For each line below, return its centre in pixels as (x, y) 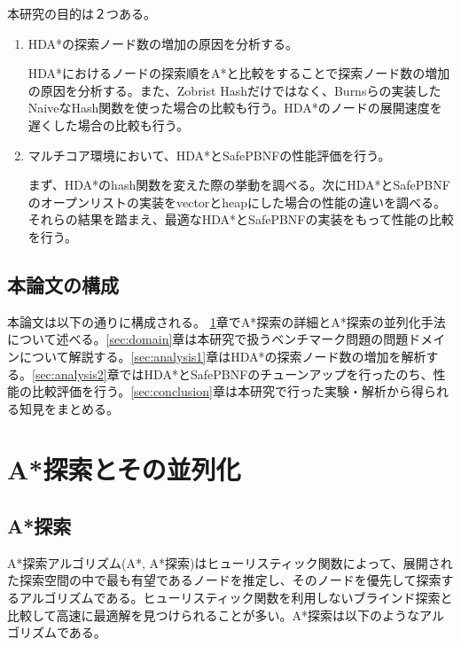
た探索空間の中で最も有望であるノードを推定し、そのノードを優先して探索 (224, 580)
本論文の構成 (63, 284)
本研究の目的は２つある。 (82, 13)
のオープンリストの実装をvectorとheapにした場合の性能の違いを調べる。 (237, 202)
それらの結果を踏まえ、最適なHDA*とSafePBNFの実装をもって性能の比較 (241, 219)
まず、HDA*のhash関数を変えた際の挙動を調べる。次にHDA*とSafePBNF (239, 185)
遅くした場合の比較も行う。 (108, 125)
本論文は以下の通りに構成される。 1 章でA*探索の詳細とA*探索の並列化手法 (227, 321)
